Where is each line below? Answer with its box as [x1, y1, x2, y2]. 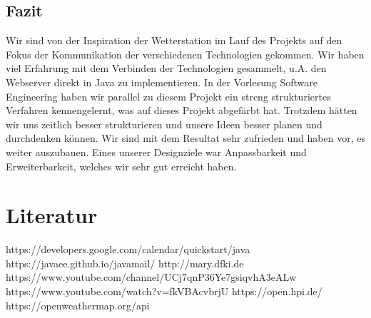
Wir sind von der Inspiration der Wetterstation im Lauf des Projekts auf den [6, 33, 342, 48]
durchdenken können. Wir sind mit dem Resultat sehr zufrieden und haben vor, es [6, 130, 365, 145]
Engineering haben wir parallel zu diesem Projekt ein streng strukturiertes [6, 88, 331, 103]
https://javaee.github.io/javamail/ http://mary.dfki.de [6, 255, 244, 270]
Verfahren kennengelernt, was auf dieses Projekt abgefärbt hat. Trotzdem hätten [6, 103, 357, 118]
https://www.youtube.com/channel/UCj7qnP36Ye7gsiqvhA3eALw [6, 270, 297, 284]
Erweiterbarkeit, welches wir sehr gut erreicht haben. [6, 158, 237, 173]
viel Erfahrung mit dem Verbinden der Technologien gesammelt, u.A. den [6, 61, 327, 76]
